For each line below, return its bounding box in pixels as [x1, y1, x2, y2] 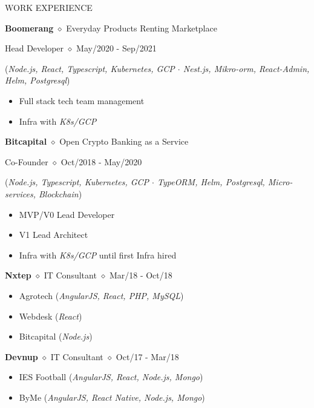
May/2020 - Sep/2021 [76, 42, 157, 54]
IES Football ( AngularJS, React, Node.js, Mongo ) [19, 370, 203, 383]
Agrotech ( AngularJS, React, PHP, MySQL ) [19, 289, 184, 301]
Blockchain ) [39, 187, 82, 200]
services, [5, 187, 36, 200]
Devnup [5, 350, 38, 363]
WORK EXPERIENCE [5, 1, 93, 13]
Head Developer [5, 42, 64, 54]
